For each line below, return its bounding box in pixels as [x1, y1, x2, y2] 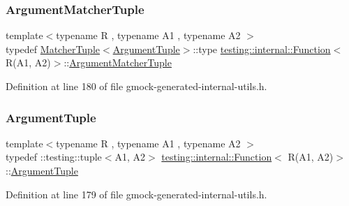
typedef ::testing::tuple [6, 149, 102, 164]
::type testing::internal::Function [193, 41, 331, 56]
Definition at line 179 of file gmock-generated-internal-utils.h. [6, 186, 267, 201]
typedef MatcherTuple [6, 41, 101, 56]
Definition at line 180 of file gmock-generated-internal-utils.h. [6, 79, 267, 93]
